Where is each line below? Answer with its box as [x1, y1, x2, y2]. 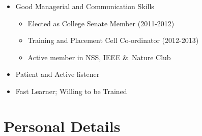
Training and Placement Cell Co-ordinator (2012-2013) [27, 35, 199, 46]
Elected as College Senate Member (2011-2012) [27, 18, 175, 28]
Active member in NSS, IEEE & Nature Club [27, 52, 171, 62]
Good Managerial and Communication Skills [15, 1, 154, 11]
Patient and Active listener [15, 69, 100, 79]
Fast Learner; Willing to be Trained [15, 85, 127, 96]
